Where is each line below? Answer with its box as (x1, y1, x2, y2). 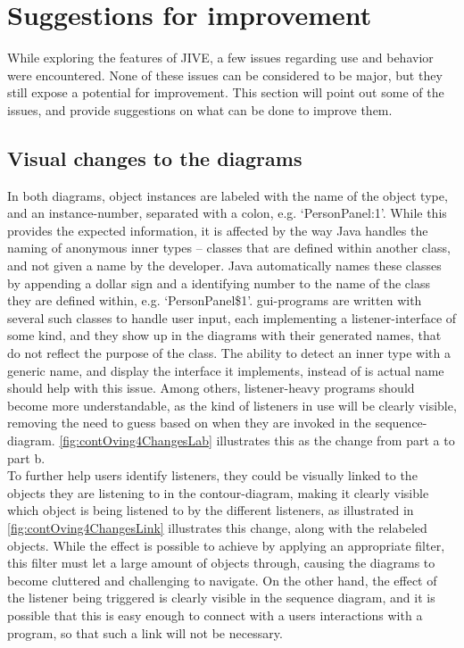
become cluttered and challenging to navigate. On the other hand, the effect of (7, 570, 437, 589)
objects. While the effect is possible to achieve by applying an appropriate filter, (7, 536, 445, 554)
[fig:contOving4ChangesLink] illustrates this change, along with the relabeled (7, 518, 427, 536)
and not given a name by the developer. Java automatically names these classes (7, 256, 442, 275)
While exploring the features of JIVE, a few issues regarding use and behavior (7, 48, 434, 67)
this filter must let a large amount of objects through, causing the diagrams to (7, 553, 435, 572)
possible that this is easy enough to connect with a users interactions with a (7, 605, 423, 624)
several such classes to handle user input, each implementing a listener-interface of (7, 308, 457, 327)
